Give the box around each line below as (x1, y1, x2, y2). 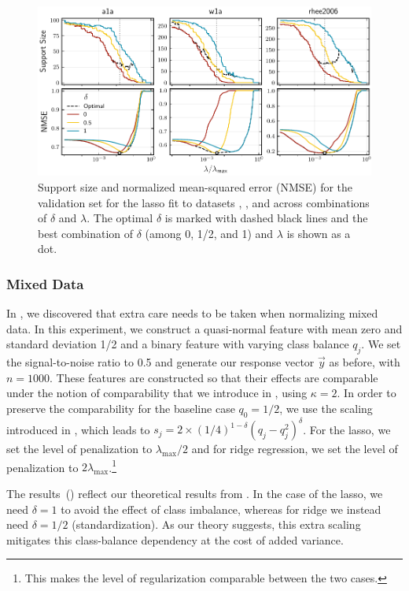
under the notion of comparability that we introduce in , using (6, 385, 308, 401)
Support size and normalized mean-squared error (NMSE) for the (38, 178, 353, 195)
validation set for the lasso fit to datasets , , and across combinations (38, 194, 370, 210)
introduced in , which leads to (6, 421, 150, 437)
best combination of (38, 225, 134, 241)
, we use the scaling (279, 400, 373, 416)
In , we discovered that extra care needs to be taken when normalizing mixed (6, 305, 378, 322)
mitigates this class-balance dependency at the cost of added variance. (6, 531, 344, 548)
